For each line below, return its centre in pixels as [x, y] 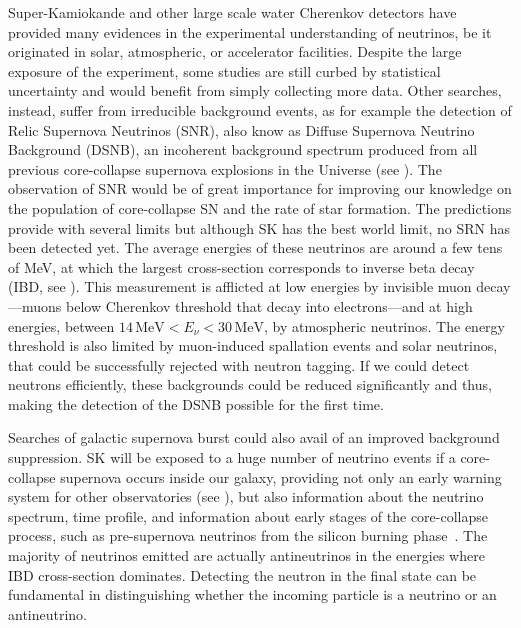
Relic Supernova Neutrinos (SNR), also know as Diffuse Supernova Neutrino [241, 129]
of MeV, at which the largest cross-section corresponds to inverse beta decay [241, 266]
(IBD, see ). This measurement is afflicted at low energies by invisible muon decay [259, 286]
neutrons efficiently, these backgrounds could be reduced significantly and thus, [250, 384]
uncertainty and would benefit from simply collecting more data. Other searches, [255, 90]
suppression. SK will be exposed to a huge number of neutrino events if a [232, 457]
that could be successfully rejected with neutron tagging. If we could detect [239, 364]
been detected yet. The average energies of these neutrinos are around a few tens [255, 247]
